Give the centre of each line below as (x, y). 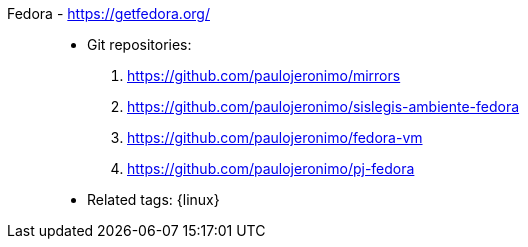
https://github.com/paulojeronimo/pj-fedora (271, 168)
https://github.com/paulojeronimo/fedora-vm (275, 137)
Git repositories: (139, 44)
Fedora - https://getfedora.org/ (108, 13)
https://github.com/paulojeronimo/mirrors (264, 75)
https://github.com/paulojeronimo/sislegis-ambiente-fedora (323, 106)
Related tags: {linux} (153, 199)
